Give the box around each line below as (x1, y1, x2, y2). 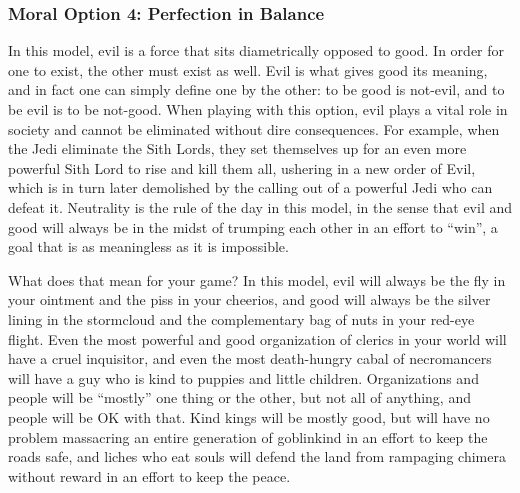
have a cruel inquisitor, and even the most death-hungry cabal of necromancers (8, 348, 492, 369)
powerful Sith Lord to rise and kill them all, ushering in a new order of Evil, (8, 157, 476, 178)
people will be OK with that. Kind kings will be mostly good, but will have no (8, 406, 490, 427)
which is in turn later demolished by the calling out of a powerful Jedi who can (8, 177, 493, 198)
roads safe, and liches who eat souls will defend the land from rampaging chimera (8, 446, 506, 467)
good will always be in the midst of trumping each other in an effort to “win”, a (8, 216, 498, 237)
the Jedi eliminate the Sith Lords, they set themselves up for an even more (8, 138, 467, 159)
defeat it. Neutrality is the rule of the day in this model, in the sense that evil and (8, 196, 512, 217)
